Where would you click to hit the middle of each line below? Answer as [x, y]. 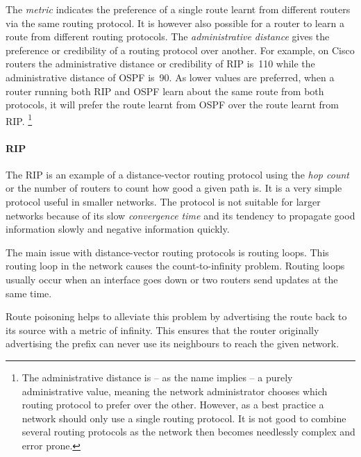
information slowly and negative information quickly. [118, 229]
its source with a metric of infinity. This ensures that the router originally [162, 330]
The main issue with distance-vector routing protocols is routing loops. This [167, 252]
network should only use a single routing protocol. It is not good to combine [184, 418]
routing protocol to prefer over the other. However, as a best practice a [173, 405]
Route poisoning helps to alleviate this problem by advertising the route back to [176, 316]
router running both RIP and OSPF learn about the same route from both [165, 91]
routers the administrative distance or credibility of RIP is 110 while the [160, 64]
